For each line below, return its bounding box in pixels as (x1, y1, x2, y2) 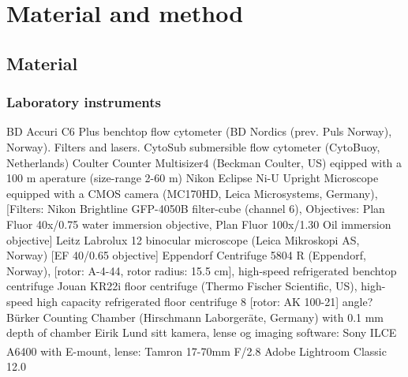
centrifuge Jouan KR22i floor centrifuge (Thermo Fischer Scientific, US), (6, 278, 357, 294)
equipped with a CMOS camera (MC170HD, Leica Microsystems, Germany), (6, 185, 378, 201)
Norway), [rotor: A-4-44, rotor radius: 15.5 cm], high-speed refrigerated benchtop (6, 262, 397, 278)
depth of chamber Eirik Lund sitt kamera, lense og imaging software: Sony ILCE (6, 324, 397, 341)
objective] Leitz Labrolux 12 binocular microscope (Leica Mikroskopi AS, (6, 231, 360, 248)
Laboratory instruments (6, 92, 162, 112)
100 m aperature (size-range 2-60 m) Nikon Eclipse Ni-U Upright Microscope (6, 170, 379, 186)
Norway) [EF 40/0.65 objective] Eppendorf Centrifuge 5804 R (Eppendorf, (6, 247, 366, 263)
